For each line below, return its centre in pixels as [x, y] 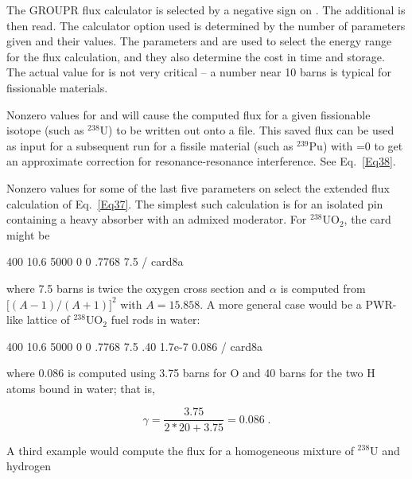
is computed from [323, 288]
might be [28, 234]
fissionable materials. [57, 87]
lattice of [48, 319]
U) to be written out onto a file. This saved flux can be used [247, 130]
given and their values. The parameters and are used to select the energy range [199, 41]
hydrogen [29, 466]
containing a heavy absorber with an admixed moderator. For [157, 219]
